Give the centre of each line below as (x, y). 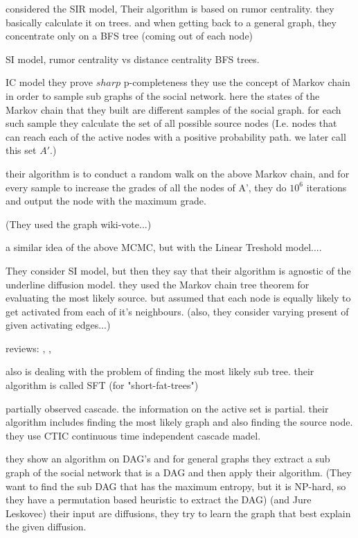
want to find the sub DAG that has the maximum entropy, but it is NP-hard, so (176, 486)
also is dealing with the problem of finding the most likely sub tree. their (160, 371)
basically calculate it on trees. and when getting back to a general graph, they (171, 22)
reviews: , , (28, 348)
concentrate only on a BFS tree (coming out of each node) (129, 36)
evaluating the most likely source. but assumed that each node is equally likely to (178, 298)
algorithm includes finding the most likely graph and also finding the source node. (179, 422)
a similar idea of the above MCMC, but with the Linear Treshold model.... (164, 247)
